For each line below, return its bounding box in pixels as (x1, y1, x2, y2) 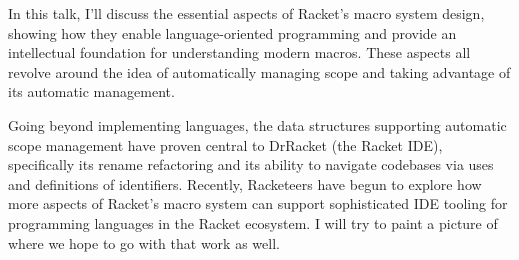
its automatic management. (8, 81, 175, 102)
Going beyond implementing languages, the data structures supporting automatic (8, 114, 507, 135)
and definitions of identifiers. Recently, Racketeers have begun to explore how (8, 173, 482, 194)
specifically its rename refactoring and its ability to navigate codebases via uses (8, 154, 494, 175)
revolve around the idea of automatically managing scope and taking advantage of (8, 61, 511, 82)
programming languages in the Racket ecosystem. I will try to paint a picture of (8, 212, 498, 233)
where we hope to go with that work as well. (8, 232, 280, 253)
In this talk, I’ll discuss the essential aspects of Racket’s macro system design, (8, 3, 485, 23)
